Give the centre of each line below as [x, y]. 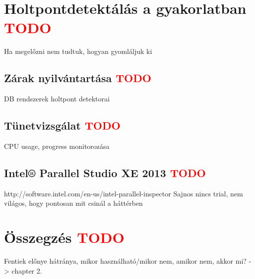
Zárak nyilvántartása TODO [78, 78]
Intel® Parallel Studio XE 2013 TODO [105, 172]
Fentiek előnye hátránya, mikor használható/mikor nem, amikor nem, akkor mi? [125, 261]
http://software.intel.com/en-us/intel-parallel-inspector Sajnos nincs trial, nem [124, 193]
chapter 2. [27, 270]
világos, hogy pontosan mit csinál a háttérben [73, 203]
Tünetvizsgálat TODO [62, 125]
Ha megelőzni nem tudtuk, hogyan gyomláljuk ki [78, 51]
